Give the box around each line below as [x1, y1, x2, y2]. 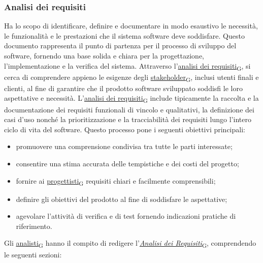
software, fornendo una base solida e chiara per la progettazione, [4, 50, 204, 61]
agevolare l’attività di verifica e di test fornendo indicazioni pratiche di [16, 211, 236, 221]
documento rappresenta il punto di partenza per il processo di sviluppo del [4, 40, 237, 51]
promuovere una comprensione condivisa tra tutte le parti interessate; [16, 141, 233, 152]
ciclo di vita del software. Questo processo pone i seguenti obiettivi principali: [4, 124, 245, 134]
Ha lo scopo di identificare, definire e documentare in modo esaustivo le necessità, [4, 20, 258, 31]
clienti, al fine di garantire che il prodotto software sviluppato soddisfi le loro [4, 82, 243, 93]
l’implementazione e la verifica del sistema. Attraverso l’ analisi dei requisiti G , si [4, 60, 251, 72]
